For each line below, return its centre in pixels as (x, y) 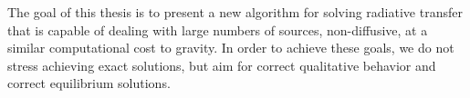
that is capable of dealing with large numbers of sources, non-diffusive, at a (218, 29)
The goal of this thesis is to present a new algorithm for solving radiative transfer (235, 12)
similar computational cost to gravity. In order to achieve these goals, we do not (231, 48)
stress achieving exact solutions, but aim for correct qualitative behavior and (222, 65)
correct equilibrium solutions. (89, 83)
